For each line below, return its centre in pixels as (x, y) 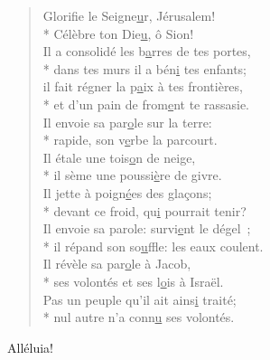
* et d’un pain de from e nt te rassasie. (146, 104)
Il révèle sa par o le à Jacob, (117, 264)
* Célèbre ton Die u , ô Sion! (118, 33)
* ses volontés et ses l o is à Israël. (133, 281)
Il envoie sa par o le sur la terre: (127, 122)
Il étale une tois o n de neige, (119, 157)
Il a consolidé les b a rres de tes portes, (147, 51)
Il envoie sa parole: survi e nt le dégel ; (147, 228)
